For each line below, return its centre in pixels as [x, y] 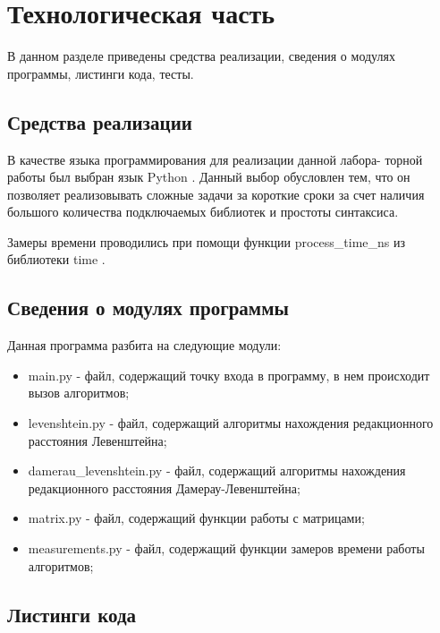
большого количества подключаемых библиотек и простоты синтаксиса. [203, 212]
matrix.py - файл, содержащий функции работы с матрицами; [196, 518]
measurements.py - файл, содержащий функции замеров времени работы [226, 548]
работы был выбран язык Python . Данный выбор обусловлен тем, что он [209, 177]
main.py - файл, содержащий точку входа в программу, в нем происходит [229, 375]
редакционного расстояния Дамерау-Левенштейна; [164, 488]
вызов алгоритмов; [79, 393]
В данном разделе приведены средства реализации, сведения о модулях [201, 56]
